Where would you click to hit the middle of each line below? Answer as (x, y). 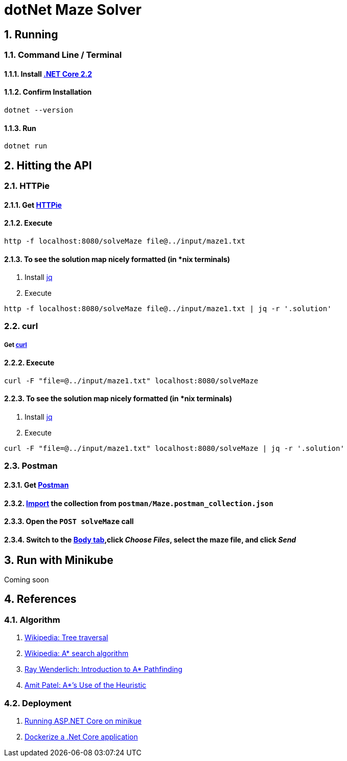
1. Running (31, 34)
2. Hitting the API (48, 165)
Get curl (16, 345)
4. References (40, 599)
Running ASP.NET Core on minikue (83, 721)
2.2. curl (21, 326)
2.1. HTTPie (27, 186)
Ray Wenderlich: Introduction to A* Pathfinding (103, 669)
